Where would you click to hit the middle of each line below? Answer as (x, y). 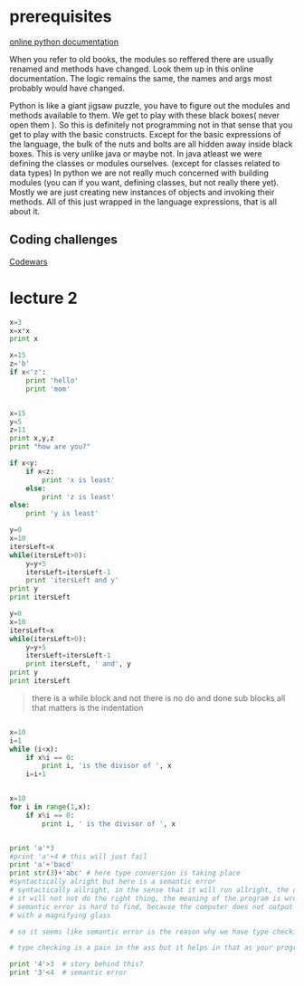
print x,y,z (32, 439)
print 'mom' (48, 389)
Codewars (28, 261)
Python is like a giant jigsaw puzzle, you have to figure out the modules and (150, 105)
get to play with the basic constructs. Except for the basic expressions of (145, 134)
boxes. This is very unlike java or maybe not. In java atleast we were (136, 153)
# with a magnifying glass (60, 915)
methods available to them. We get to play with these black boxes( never (145, 115)
